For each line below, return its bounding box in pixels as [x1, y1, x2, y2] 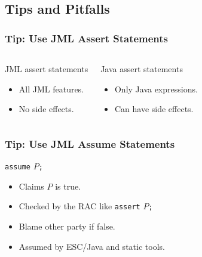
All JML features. [19, 82, 84, 95]
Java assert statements [100, 63, 183, 75]
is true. [55, 179, 81, 192]
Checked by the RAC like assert [19, 200, 140, 212]
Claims [19, 179, 44, 192]
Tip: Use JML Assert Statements [5, 30, 169, 45]
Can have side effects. [114, 103, 194, 115]
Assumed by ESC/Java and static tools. [19, 240, 165, 252]
